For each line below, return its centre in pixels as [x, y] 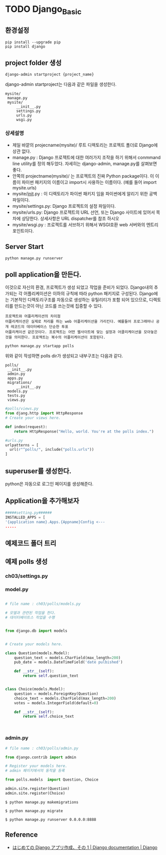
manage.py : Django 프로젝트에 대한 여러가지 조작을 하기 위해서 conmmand [86, 157]
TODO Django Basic [43, 10]
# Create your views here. [33, 418]
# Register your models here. [36, 766]
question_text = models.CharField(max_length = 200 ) [67, 658]
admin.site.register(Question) [37, 789]
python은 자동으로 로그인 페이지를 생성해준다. [49, 484]
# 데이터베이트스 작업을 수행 [30, 618]
